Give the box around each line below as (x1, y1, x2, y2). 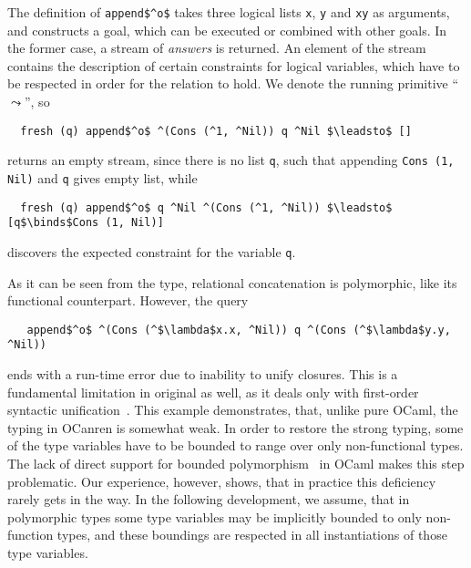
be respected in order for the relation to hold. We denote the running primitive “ (7, 74, 459, 93)
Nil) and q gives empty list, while (7, 168, 198, 187)
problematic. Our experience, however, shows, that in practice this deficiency (7, 471, 436, 491)
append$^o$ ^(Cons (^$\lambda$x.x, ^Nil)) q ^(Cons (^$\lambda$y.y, (26, 323, 451, 336)
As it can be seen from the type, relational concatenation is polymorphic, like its (7, 273, 457, 292)
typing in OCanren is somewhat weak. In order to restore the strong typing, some (7, 418, 464, 437)
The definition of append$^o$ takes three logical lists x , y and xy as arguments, (7, 3, 450, 21)
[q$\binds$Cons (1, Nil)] (7, 216, 164, 230)
